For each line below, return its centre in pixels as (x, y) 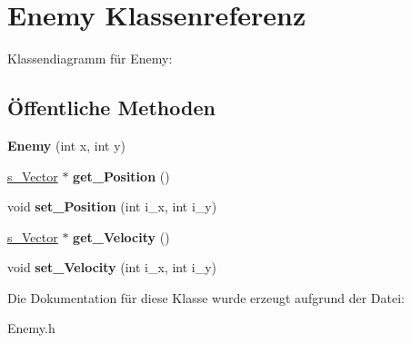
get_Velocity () (121, 236)
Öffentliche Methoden (111, 108)
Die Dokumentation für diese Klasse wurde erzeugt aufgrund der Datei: (206, 297)
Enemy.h (31, 328)
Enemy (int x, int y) (67, 145)
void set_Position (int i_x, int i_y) (112, 206)
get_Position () (121, 176)
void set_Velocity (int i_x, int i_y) (112, 267)
